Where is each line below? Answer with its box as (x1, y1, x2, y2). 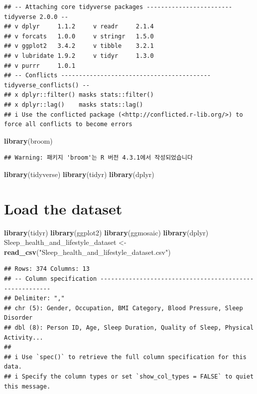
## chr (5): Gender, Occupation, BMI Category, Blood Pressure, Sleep (4, 304, 243, 312)
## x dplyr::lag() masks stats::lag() (4, 101, 143, 108)
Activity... (4, 334, 43, 341)
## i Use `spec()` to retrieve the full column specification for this (4, 353, 247, 361)
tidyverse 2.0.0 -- (4, 13, 68, 20)
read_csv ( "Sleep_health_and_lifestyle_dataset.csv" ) (4, 246, 171, 257)
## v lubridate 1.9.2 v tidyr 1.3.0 (4, 52, 154, 59)
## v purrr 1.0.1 (4, 62, 76, 69)
